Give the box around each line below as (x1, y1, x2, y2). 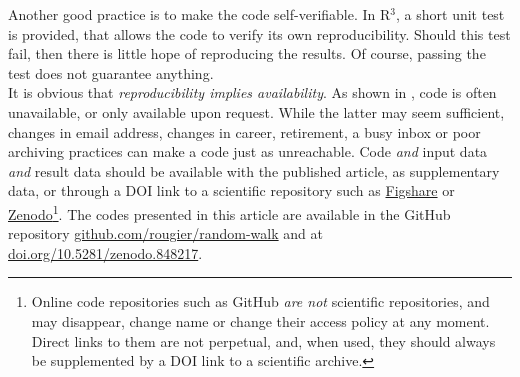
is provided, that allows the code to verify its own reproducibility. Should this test (8, 23, 511, 44)
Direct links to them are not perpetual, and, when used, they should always (31, 330, 496, 351)
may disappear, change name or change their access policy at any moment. (31, 310, 490, 331)
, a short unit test (396, 4, 505, 24)
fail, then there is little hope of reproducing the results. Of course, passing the (8, 43, 486, 64)
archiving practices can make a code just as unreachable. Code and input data (8, 141, 488, 162)
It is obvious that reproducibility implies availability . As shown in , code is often (8, 82, 497, 103)
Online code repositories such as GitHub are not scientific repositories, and (31, 291, 490, 312)
